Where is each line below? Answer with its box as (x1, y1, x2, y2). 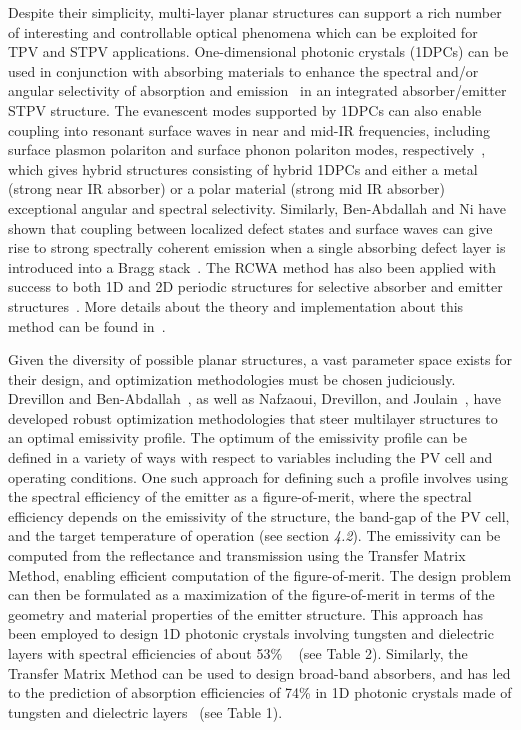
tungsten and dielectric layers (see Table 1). (8, 701, 283, 722)
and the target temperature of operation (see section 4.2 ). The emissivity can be (8, 525, 501, 546)
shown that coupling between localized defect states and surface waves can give (8, 217, 493, 238)
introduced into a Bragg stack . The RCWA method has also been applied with (8, 256, 496, 277)
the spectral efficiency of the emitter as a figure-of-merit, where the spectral (8, 486, 472, 507)
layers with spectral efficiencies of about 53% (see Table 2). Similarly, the (8, 643, 468, 663)
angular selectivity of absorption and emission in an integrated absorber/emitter (8, 80, 507, 101)
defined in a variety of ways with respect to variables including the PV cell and (8, 447, 493, 468)
